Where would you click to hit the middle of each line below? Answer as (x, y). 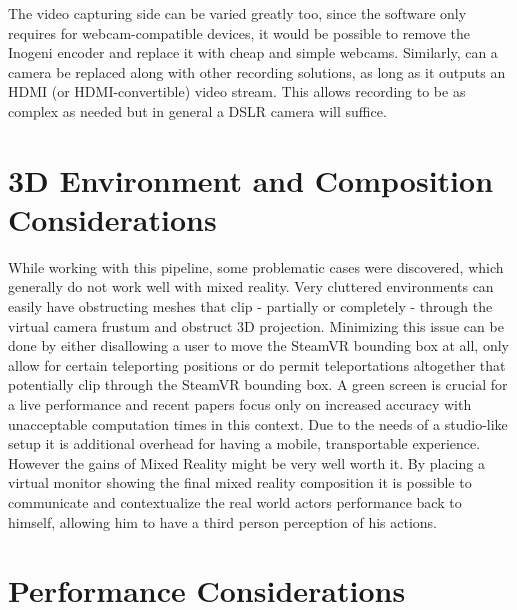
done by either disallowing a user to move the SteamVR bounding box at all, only (258, 345)
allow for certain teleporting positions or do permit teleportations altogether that (257, 364)
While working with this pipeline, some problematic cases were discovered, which (256, 266)
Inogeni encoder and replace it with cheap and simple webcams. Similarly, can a (253, 52)
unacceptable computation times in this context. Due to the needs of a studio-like (258, 423)
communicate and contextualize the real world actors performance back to (235, 502)
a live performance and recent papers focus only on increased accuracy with (240, 404)
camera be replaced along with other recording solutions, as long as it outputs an (257, 71)
